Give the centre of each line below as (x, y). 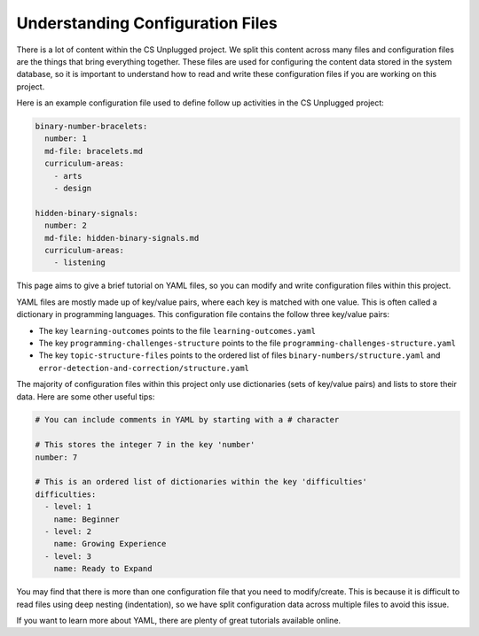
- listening (80, 263)
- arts (68, 176)
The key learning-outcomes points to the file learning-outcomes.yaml (177, 330)
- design (73, 189)
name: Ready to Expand (103, 569)
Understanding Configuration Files (147, 23)
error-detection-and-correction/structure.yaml (144, 368)
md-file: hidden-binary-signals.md (122, 238)
